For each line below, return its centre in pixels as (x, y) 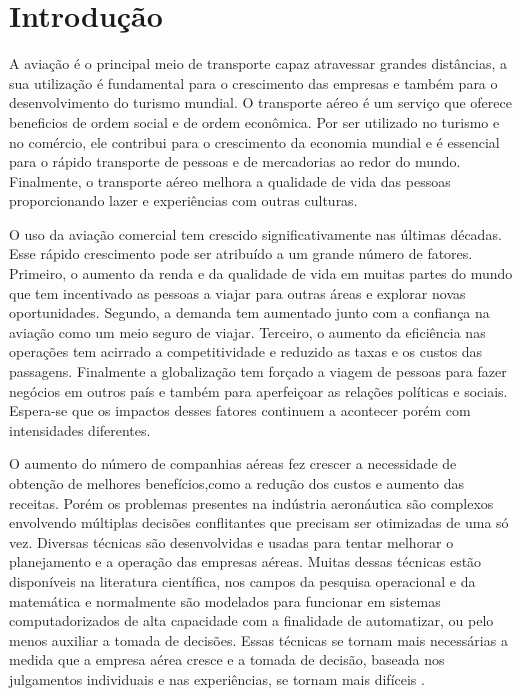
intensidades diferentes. (80, 429)
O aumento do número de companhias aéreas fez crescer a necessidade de (233, 463)
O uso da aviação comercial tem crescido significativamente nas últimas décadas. (255, 233)
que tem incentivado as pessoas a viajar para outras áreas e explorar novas (237, 292)
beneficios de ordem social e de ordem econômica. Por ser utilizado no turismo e (254, 121)
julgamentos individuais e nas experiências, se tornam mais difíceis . (217, 678)
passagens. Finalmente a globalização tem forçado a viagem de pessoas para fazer (258, 371)
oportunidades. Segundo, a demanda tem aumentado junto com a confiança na (249, 312)
